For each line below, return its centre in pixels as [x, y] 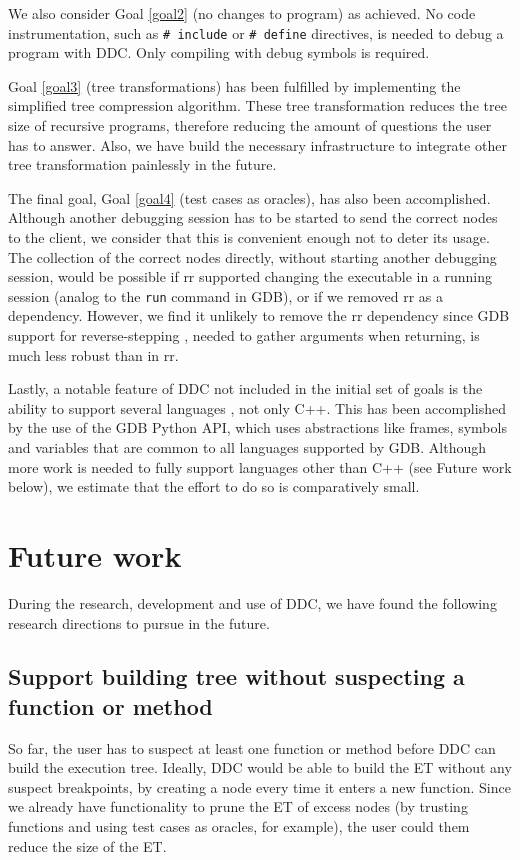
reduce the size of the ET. [87, 845]
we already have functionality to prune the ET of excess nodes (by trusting [238, 806]
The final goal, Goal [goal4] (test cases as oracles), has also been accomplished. [249, 197]
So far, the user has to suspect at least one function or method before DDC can [252, 747]
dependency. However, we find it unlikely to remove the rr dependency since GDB [259, 315]
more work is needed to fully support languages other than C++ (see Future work [260, 466]
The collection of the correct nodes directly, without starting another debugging [252, 256]
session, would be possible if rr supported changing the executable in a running [250, 276]
